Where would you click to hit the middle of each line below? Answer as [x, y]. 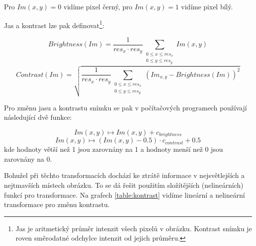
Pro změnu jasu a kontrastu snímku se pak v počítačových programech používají [126, 107]
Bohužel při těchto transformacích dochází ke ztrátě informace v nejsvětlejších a [124, 175]
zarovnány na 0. [28, 158]
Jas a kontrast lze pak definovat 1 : [54, 24]
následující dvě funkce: [38, 117]
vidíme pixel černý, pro [98, 6]
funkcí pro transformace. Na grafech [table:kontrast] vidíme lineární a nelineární [125, 194]
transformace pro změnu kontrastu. [57, 204]
